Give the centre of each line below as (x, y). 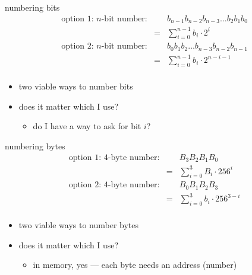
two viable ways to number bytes (79, 225)
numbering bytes (35, 146)
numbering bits (32, 7)
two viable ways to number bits (76, 86)
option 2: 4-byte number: (114, 185)
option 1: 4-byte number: (114, 157)
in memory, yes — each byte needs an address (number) (135, 265)
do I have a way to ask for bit (87, 126)
